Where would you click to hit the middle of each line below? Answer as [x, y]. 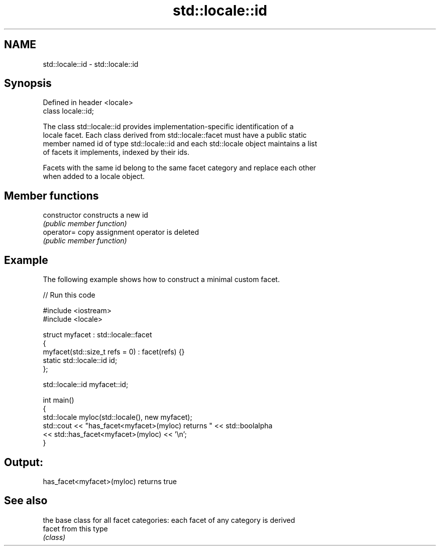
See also [26, 501]
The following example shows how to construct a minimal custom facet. [161, 280]
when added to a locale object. [94, 176]
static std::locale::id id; [80, 360]
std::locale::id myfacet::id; [86, 385]
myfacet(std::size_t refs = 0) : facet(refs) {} [114, 352]
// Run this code [69, 295]
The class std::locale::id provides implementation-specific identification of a [168, 127]
